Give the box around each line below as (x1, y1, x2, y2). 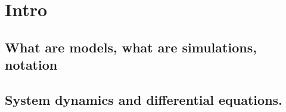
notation (5, 55, 58, 74)
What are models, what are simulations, (5, 38, 257, 56)
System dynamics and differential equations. (5, 90, 282, 108)
